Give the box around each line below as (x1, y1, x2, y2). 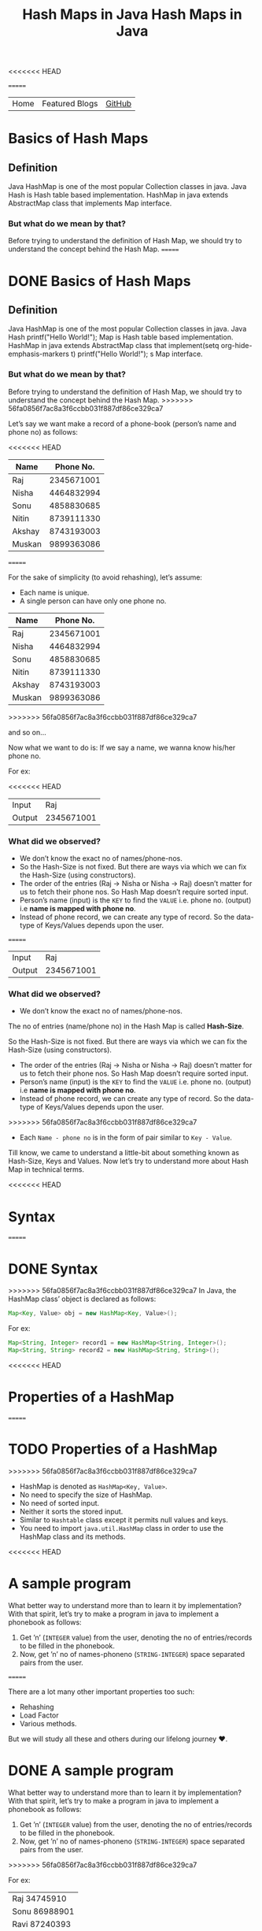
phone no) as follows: (8, 427, 79, 436)
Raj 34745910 (12, 1892, 67, 1903)
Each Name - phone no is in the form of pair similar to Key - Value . (19, 1132, 232, 1143)
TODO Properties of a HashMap (8, 1440, 218, 1458)
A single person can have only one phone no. (19, 596, 167, 606)
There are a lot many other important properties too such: (8, 1687, 195, 1696)
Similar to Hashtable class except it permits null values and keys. (19, 1514, 228, 1525)
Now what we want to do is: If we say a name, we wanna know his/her (8, 743, 236, 752)
